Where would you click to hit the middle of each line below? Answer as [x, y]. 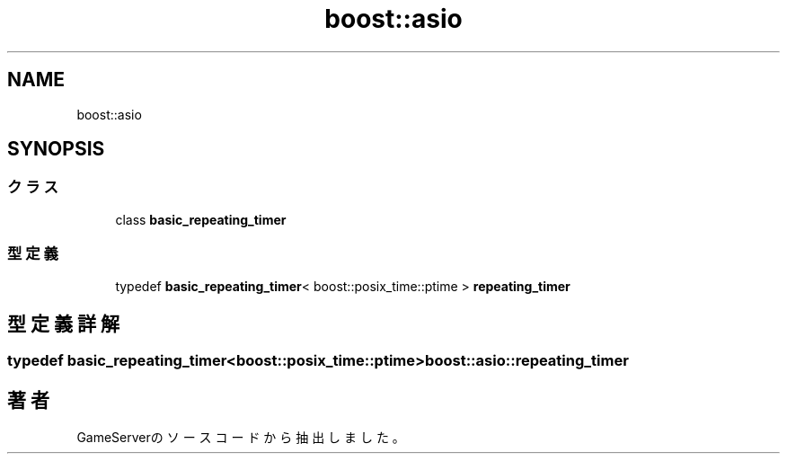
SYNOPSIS [56, 149]
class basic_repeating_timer [201, 219]
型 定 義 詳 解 [63, 324]
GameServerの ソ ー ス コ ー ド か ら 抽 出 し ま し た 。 [241, 438]
